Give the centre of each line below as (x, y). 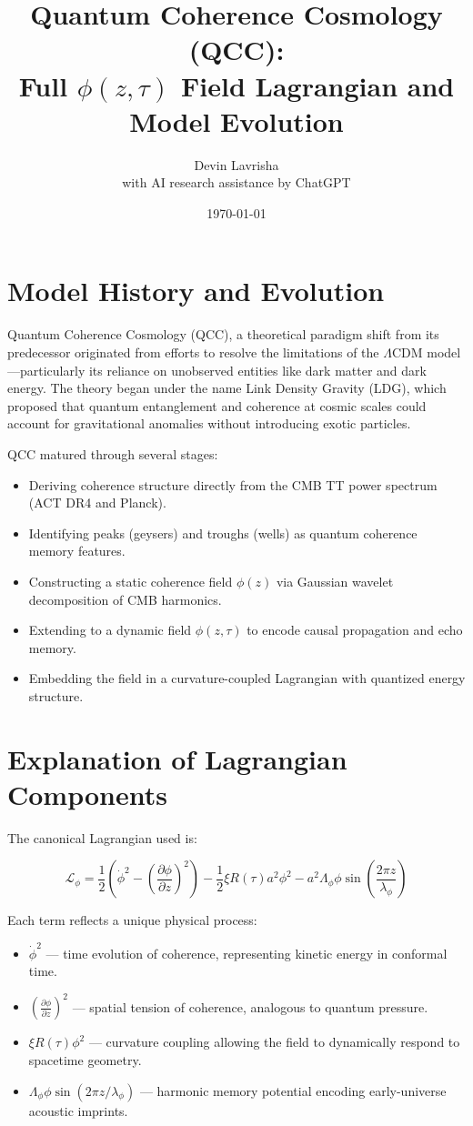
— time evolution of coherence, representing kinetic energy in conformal (247, 953)
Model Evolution (236, 121)
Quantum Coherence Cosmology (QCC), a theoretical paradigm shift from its (223, 334)
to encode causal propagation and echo (355, 630)
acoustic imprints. (78, 1110)
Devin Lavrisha (236, 164)
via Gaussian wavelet (335, 581)
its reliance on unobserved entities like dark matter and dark (257, 370)
